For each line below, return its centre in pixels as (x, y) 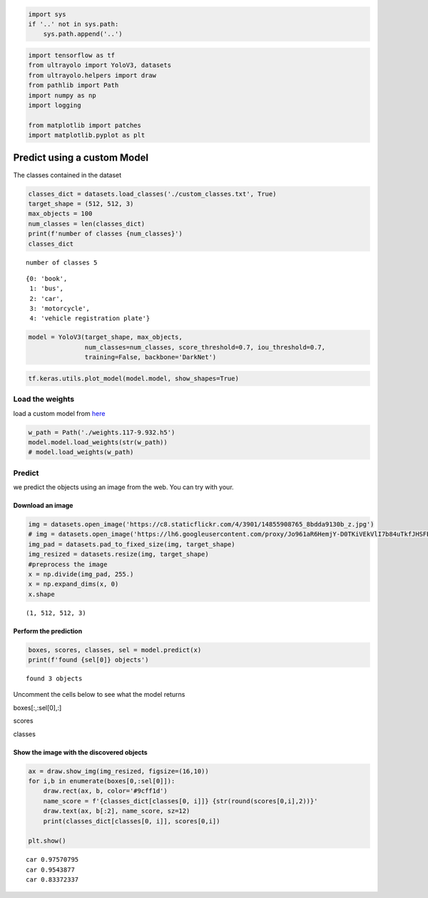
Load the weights (44, 399)
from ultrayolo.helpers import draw (92, 75)
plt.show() (47, 841)
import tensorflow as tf (72, 55)
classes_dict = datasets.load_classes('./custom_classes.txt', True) (152, 194)
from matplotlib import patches (85, 125)
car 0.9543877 (50, 869)
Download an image (43, 506)
